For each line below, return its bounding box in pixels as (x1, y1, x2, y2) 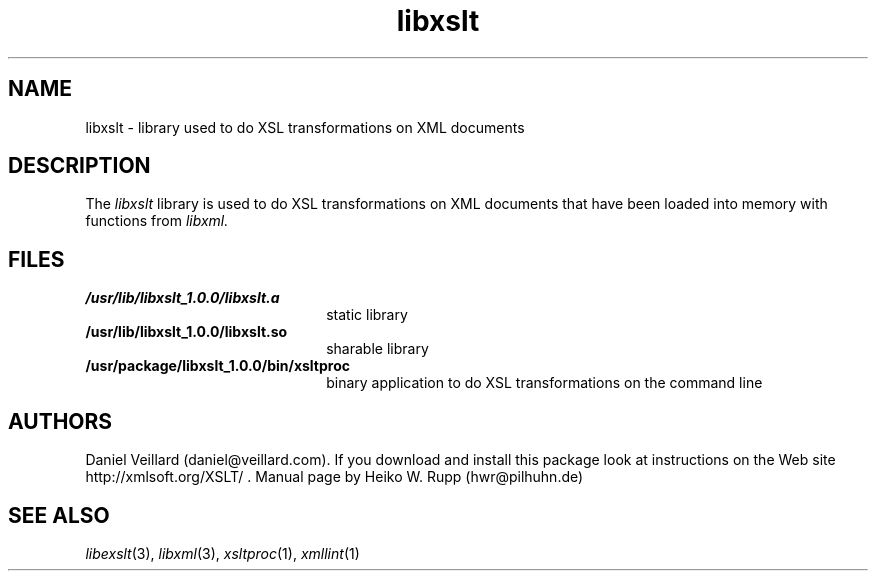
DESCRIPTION (8, 153, 151, 179)
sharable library (326, 340, 429, 358)
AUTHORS (8, 408, 113, 434)
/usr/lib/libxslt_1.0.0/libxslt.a (85, 289, 280, 307)
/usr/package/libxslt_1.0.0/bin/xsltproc (85, 357, 350, 375)
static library (326, 306, 408, 324)
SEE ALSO (8, 502, 110, 528)
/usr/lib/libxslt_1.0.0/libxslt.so (85, 323, 288, 341)
